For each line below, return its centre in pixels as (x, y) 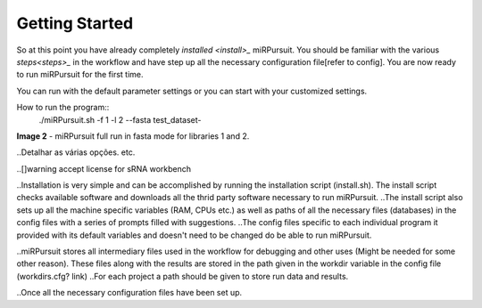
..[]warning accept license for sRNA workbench (104, 168)
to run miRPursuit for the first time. (80, 75)
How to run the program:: (63, 108)
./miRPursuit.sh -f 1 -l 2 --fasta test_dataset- (120, 119)
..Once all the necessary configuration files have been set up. (129, 293)
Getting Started (75, 23)
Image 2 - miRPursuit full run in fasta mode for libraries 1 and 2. (133, 136)
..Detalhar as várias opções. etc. (76, 152)
